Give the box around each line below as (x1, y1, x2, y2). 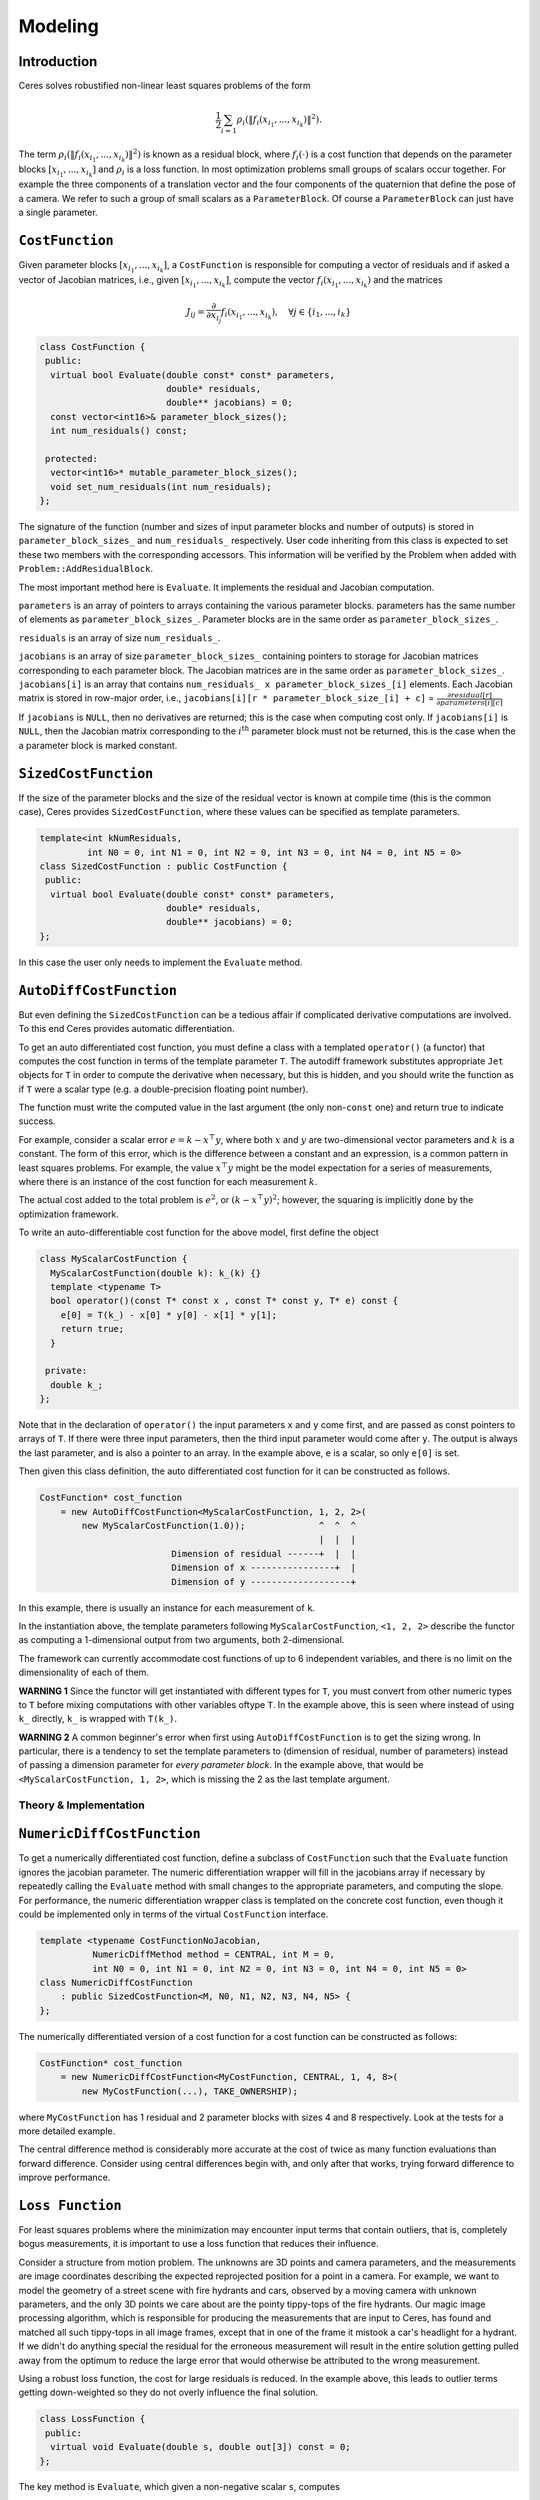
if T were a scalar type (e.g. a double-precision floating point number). (18, 1083, 309, 1095)
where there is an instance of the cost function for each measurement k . (18, 1176, 318, 1188)
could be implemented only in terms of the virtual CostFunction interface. (18, 1908, 329, 1920)
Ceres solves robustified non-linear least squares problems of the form (18, 80, 312, 92)
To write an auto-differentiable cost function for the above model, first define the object (18, 1226, 379, 1239)
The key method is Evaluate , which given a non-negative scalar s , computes (18, 2481, 340, 2493)
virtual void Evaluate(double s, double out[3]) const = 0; (50, 2441, 351, 2453)
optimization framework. (18, 1208, 120, 1220)
